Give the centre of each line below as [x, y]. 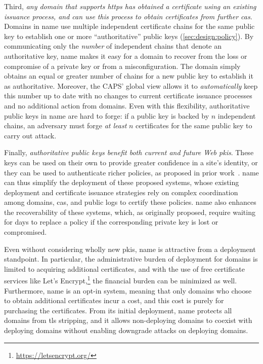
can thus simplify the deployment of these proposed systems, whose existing [122, 182]
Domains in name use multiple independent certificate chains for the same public [129, 26]
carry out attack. [30, 135]
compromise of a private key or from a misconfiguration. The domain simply [122, 66]
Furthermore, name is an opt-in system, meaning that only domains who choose [128, 290]
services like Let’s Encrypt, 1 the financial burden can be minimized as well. [121, 280]
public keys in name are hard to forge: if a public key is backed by [107, 115]
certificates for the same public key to [194, 125]
